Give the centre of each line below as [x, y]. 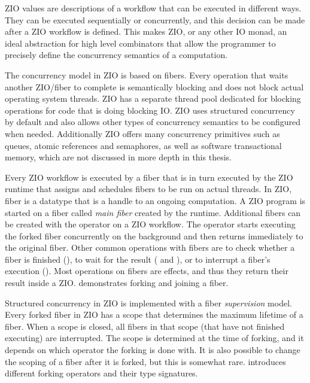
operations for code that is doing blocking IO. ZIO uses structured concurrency [150, 110]
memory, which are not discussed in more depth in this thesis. [118, 157]
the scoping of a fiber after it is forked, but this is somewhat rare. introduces [145, 361]
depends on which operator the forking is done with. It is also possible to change [153, 350]
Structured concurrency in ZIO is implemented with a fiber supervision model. [148, 303]
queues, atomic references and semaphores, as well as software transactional [143, 145]
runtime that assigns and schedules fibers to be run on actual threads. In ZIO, [148, 189]
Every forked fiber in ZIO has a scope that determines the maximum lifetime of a [154, 314]
